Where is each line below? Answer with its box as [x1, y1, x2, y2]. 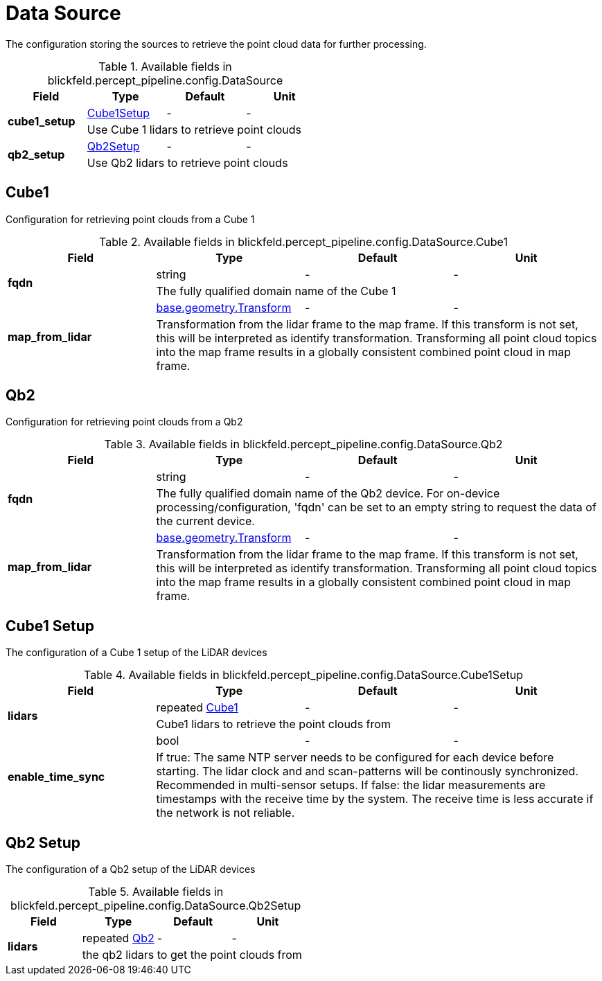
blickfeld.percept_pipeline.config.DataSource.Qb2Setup [10, 899, 301, 913]
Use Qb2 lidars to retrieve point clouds [87, 155, 288, 170]
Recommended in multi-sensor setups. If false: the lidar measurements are [156, 778, 546, 793]
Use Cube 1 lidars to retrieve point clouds [87, 122, 302, 136]
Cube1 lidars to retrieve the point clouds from [156, 717, 391, 732]
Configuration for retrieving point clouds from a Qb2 [6, 416, 243, 428]
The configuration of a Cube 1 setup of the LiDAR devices [6, 646, 267, 659]
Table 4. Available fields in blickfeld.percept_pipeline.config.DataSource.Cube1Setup [84, 668, 523, 682]
